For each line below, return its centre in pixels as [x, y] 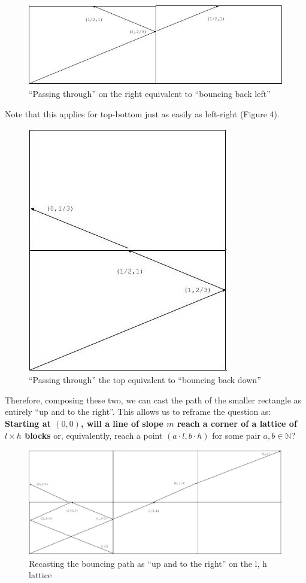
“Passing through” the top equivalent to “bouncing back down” [145, 380]
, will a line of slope [122, 423]
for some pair [236, 435]
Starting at [28, 423]
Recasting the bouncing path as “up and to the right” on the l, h [148, 563]
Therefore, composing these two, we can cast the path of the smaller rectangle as [153, 400]
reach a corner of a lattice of [237, 423]
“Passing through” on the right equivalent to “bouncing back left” [150, 94]
